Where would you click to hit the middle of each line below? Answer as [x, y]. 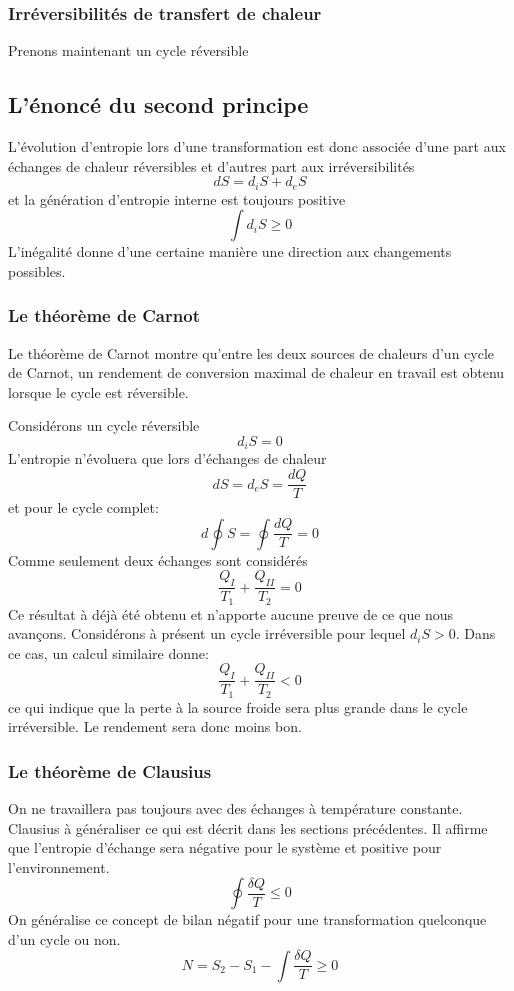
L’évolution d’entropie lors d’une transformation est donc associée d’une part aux [257, 146]
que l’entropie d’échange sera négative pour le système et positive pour [225, 847]
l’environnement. [59, 866]
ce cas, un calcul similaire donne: [108, 652]
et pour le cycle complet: [83, 507]
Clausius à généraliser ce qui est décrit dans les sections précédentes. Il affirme [248, 827]
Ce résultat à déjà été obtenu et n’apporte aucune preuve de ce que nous [231, 613]
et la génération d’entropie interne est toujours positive [177, 198]
